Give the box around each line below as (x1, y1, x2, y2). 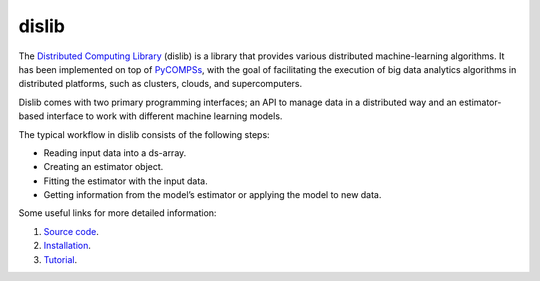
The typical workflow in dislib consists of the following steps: (18, 128, 270, 140)
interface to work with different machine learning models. (46, 110, 283, 122)
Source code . (43, 225, 99, 237)
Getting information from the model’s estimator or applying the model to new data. (43, 189, 382, 201)
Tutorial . (43, 253, 78, 265)
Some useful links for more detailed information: (18, 207, 217, 219)
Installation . (43, 240, 92, 252)
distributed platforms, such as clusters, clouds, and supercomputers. (18, 78, 303, 90)
